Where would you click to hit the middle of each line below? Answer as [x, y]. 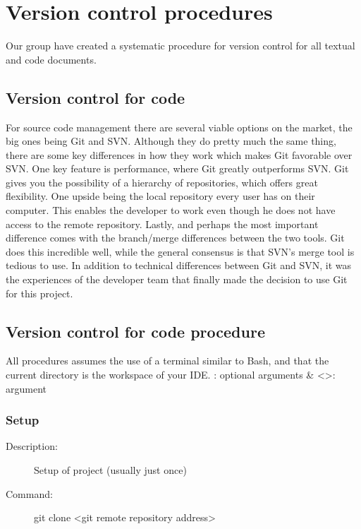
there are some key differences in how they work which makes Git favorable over [179, 154]
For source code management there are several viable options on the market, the [179, 127]
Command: [29, 493]
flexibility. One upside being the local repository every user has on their [160, 196]
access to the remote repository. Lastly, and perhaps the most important [162, 224]
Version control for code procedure [135, 331]
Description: [32, 446]
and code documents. [51, 59]
